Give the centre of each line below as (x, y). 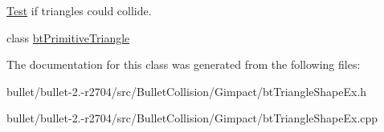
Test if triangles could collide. (79, 10)
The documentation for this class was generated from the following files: (184, 64)
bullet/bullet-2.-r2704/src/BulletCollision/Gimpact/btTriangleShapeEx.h (187, 91)
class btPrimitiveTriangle (68, 37)
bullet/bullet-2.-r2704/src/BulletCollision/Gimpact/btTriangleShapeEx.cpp (192, 118)
